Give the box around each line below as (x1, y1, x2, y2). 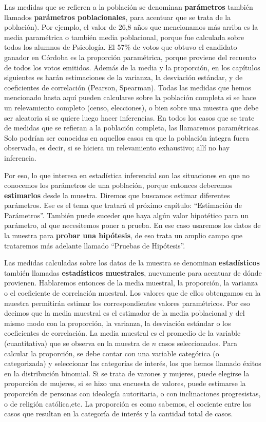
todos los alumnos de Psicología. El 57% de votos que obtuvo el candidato (4, 42, 237, 52)
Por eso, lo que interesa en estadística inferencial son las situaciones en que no (4, 169, 250, 180)
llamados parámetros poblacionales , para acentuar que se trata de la (4, 11, 231, 22)
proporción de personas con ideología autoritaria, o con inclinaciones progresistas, (4, 388, 261, 398)
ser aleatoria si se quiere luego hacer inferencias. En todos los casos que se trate (4, 112, 255, 123)
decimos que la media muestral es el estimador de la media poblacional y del (4, 308, 245, 318)
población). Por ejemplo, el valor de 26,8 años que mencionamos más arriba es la (4, 22, 258, 32)
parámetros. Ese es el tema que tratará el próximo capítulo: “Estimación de (4, 200, 242, 210)
